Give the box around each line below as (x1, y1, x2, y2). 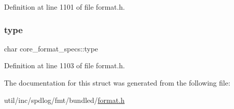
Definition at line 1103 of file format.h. (4, 60, 125, 71)
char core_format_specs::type (4, 43, 98, 53)
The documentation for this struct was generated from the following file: (4, 77, 230, 88)
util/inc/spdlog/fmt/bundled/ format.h (4, 94, 125, 105)
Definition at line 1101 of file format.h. (4, 2, 125, 12)
